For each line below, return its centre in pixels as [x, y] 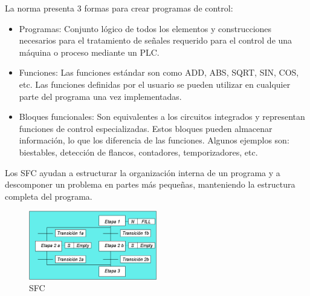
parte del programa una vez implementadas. [100, 96]
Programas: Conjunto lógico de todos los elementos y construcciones [145, 28]
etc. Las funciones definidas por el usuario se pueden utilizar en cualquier [155, 84]
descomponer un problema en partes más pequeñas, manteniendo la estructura [150, 184]
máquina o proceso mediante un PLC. [89, 52]
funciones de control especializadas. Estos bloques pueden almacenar [146, 128]
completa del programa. [49, 196]
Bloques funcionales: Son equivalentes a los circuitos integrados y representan [162, 117]
